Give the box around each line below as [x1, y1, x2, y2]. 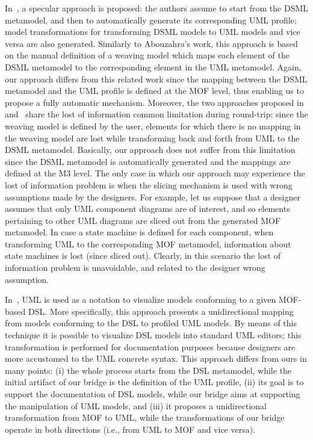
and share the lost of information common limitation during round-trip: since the [5, 108, 308, 120]
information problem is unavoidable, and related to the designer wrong [5, 261, 265, 274]
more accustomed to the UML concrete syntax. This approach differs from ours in [5, 352, 307, 365]
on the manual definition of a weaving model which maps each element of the [5, 49, 290, 61]
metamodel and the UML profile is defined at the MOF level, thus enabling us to [5, 84, 304, 97]
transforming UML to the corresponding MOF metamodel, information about [5, 237, 291, 250]
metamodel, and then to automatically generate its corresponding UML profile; [5, 13, 297, 26]
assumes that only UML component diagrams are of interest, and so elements [5, 202, 290, 215]
